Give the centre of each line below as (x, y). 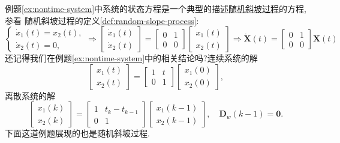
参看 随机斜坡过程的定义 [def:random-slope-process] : (102, 20)
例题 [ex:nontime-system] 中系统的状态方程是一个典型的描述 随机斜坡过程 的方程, (156, 8)
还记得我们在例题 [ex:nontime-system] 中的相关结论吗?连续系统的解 (131, 58)
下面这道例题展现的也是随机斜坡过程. (77, 133)
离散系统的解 (30, 95)
